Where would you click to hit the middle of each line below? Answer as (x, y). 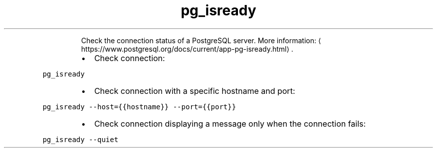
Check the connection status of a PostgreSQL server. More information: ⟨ (201, 40)
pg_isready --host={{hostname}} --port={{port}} (139, 107)
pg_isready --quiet (81, 139)
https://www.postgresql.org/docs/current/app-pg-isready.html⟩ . (187, 49)
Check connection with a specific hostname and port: (195, 91)
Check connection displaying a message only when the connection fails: (230, 123)
